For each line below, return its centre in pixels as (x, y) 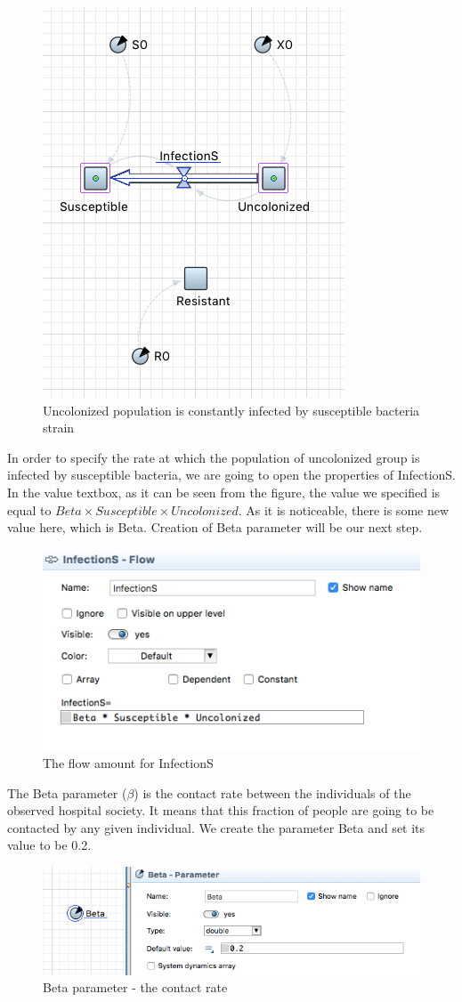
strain (59, 428)
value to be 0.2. (49, 845)
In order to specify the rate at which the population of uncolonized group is (214, 457)
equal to (29, 509)
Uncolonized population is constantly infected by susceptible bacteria (231, 410)
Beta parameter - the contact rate (135, 987)
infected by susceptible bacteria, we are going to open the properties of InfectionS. (231, 475)
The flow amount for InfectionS (128, 762)
